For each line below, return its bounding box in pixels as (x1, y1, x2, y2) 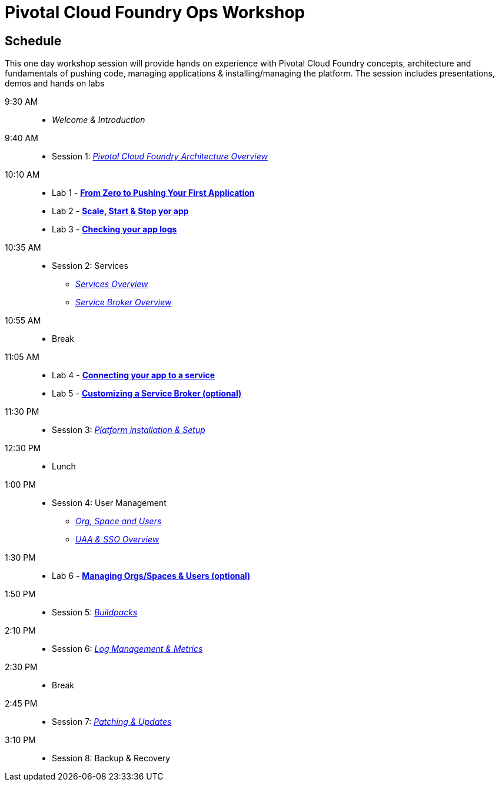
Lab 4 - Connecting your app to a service (52, 370, 215, 381)
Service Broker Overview (75, 297, 172, 308)
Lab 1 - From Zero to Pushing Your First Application (52, 188, 255, 198)
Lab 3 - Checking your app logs (52, 224, 177, 235)
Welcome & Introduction (52, 115, 145, 125)
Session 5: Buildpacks (52, 607, 138, 618)
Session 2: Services (52, 261, 128, 271)
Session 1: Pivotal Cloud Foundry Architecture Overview (52, 151, 268, 162)
